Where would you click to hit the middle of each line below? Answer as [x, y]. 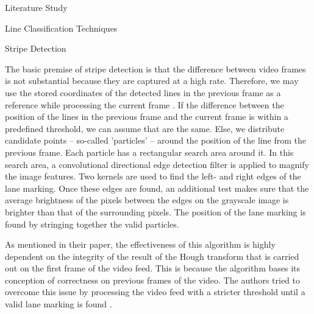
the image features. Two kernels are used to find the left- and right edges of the [153, 176]
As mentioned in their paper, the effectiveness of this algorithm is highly [140, 244]
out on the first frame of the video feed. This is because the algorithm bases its [153, 268]
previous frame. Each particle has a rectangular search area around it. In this [149, 152]
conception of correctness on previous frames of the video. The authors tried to [152, 280]
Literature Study [36, 7]
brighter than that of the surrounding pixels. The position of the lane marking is [155, 211]
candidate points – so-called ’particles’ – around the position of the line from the [155, 140]
